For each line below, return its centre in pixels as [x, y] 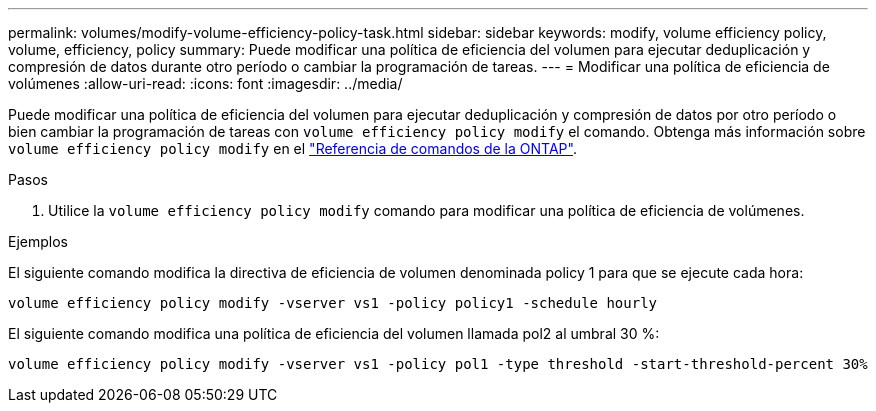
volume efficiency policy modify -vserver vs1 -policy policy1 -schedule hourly [333, 303]
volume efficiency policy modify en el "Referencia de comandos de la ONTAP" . [292, 148]
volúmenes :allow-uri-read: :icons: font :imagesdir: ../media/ [205, 83]
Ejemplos [38, 241]
